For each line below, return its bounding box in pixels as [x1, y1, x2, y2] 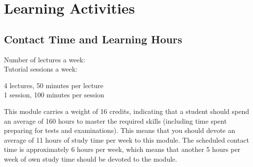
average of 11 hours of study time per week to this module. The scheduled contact [4, 134, 249, 145]
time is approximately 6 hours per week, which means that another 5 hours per [4, 144, 241, 154]
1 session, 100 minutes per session [4, 90, 104, 100]
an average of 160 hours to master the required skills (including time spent [4, 115, 227, 126]
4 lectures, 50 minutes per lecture [4, 80, 104, 90]
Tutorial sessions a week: [4, 64, 78, 74]
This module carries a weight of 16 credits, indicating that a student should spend [4, 106, 250, 116]
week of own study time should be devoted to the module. [4, 153, 177, 164]
